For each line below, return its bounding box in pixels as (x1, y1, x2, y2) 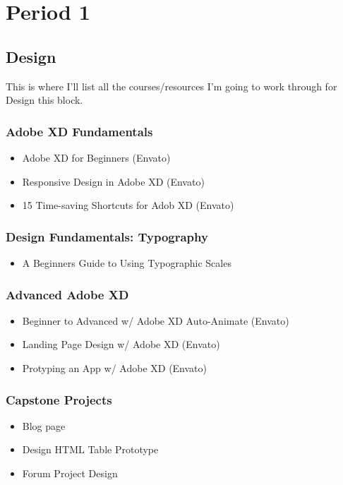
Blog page (22, 418, 66, 433)
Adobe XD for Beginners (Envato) (22, 150, 171, 164)
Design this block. (6, 92, 83, 107)
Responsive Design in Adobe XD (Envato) (22, 174, 205, 188)
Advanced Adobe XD (6, 285, 129, 303)
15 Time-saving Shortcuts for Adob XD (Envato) (22, 198, 234, 212)
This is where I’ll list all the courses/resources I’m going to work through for (6, 78, 337, 93)
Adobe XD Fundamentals (6, 122, 153, 140)
